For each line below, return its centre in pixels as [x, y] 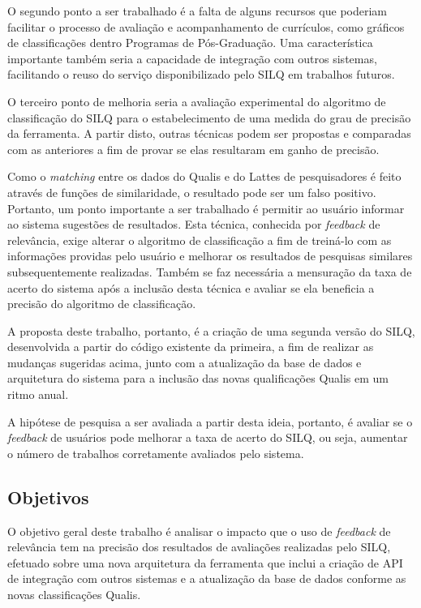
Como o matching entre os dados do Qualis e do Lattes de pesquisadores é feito [204, 176]
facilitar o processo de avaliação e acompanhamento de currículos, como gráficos [206, 26]
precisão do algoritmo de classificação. [102, 304]
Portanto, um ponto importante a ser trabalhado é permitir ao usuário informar [206, 208]
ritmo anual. [38, 394]
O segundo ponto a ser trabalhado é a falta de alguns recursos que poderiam [198, 11]
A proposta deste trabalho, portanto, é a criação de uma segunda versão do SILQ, [211, 330]
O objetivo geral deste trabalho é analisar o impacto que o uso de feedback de [199, 531]
